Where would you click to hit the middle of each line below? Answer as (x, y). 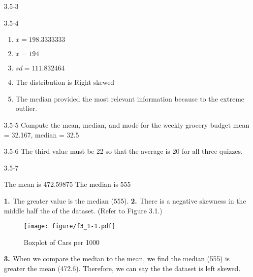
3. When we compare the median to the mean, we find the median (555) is (117, 259)
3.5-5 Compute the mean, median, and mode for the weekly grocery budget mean (127, 124)
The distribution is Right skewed (65, 82)
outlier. (26, 108)
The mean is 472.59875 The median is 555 (67, 184)
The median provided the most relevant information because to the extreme (130, 98)
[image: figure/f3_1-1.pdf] (70, 226)
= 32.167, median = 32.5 (42, 134)
